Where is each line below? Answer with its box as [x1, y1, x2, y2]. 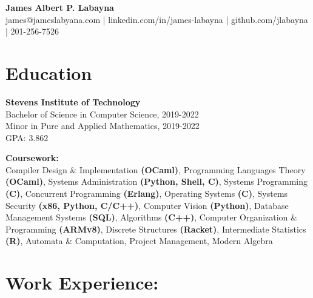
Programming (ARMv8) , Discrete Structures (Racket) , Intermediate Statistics [5, 222, 306, 235]
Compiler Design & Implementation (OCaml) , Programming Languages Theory [5, 163, 306, 176]
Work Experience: [5, 270, 159, 295]
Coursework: [5, 151, 59, 164]
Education [5, 60, 92, 85]
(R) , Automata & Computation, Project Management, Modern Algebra [5, 234, 273, 247]
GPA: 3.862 [5, 131, 49, 144]
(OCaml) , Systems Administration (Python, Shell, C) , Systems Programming [5, 175, 308, 188]
